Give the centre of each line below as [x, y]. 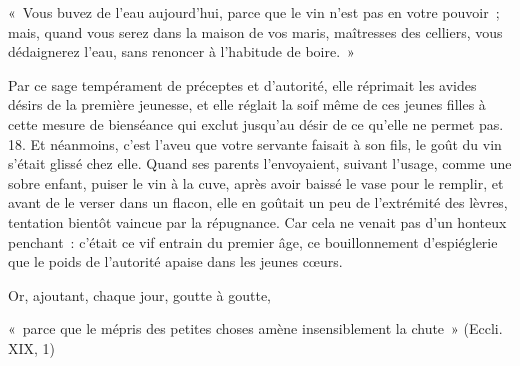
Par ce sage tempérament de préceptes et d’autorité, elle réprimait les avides [242, 84]
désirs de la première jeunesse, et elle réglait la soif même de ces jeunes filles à [247, 104]
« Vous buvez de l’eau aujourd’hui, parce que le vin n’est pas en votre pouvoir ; [254, 12]
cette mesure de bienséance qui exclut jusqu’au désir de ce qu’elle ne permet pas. [256, 123]
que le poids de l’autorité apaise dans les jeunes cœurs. [175, 261]
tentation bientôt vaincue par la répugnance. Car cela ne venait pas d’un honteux [257, 221]
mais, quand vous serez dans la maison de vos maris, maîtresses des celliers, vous [255, 31]
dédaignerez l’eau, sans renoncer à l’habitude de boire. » [181, 51]
